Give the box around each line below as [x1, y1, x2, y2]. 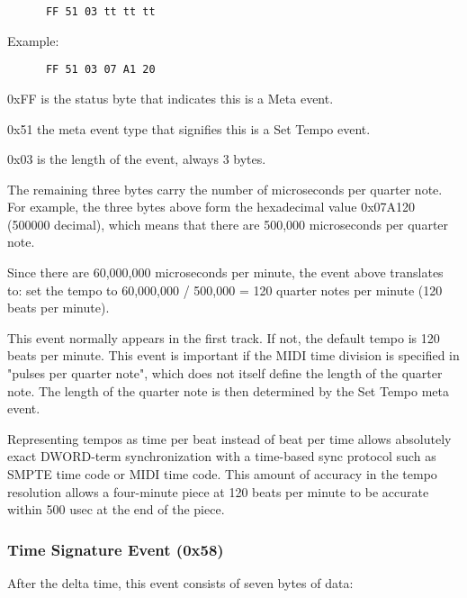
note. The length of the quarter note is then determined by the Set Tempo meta [7, 381, 449, 400]
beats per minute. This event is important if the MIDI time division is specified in [7, 346, 460, 365]
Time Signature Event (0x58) [7, 538, 224, 560]
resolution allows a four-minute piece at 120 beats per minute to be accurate [7, 482, 429, 501]
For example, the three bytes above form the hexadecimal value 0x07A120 [7, 197, 416, 216]
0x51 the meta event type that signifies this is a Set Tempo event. [7, 119, 371, 138]
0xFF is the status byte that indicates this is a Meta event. [7, 88, 334, 107]
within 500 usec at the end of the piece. [7, 500, 225, 519]
